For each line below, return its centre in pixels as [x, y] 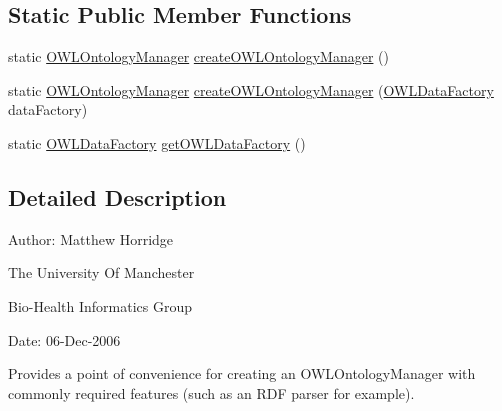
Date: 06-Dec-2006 [64, 339]
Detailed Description [117, 196]
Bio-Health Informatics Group [100, 305]
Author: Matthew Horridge [91, 238]
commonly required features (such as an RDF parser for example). [211, 392]
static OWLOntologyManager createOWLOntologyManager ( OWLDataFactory [251, 89]
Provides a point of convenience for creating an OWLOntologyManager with [242, 373]
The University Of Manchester [101, 272]
